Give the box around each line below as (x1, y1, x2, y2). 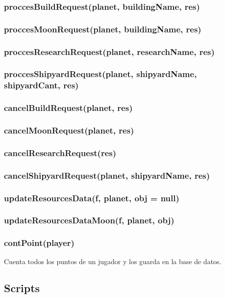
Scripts (4, 280, 40, 295)
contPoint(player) (4, 237, 75, 249)
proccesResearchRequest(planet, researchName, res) (4, 45, 215, 57)
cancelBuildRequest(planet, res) (4, 102, 133, 114)
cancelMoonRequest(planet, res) (4, 124, 134, 136)
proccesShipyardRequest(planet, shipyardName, (4, 68, 197, 80)
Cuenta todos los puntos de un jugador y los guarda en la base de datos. (4, 256, 222, 266)
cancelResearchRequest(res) (4, 146, 117, 159)
